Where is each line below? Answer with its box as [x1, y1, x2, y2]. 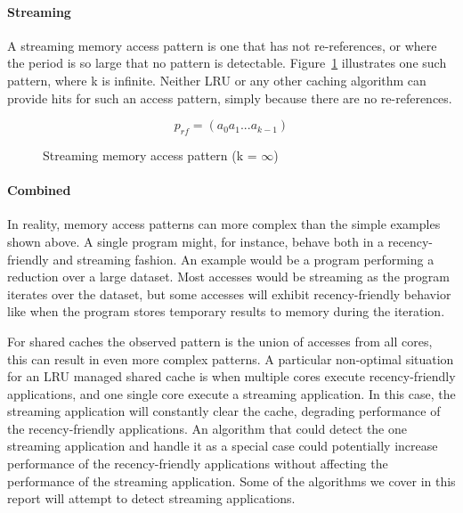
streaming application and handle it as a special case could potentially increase [7, 436, 438, 455]
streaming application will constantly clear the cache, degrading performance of [7, 402, 441, 420]
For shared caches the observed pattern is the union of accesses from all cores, [7, 331, 433, 350]
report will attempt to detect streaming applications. [7, 489, 296, 508]
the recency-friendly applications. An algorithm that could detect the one [7, 419, 407, 437]
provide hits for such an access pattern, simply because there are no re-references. [7, 88, 452, 107]
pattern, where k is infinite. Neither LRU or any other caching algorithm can [7, 70, 426, 89]
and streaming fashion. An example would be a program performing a [53, 249, 435, 268]
